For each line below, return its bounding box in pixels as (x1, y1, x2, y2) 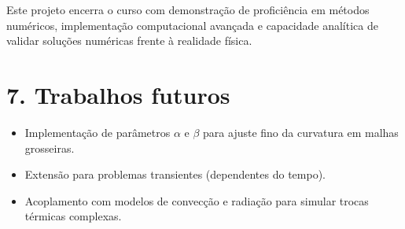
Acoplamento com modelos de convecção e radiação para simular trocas (24, 192, 369, 209)
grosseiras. (24, 139, 75, 156)
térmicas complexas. (24, 208, 122, 224)
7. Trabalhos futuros (6, 78, 230, 110)
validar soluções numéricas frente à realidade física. (6, 32, 252, 49)
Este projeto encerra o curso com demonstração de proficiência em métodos (6, 2, 370, 17)
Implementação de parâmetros (24, 124, 171, 140)
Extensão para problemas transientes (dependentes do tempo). (24, 166, 326, 183)
